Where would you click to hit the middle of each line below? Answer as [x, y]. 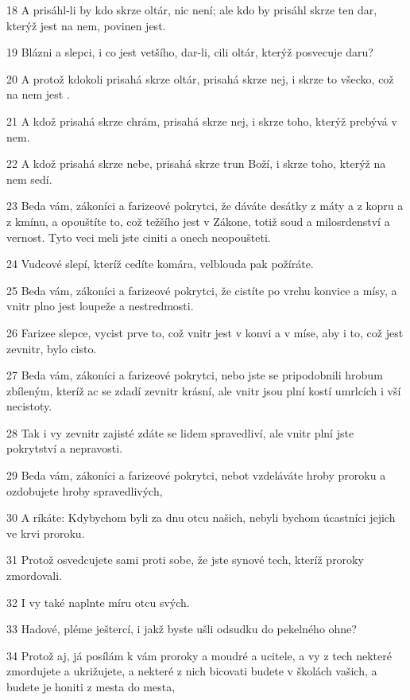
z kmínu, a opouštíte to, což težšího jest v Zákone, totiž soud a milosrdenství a [198, 221]
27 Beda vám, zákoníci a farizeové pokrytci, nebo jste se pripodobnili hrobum [195, 375]
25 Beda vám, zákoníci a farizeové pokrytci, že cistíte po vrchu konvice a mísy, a [202, 290]
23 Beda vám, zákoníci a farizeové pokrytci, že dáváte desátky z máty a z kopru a [205, 206]
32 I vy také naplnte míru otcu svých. [98, 602]
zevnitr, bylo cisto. [52, 348]
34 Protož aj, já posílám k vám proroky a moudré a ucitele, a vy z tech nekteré [199, 655]
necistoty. [29, 406]
